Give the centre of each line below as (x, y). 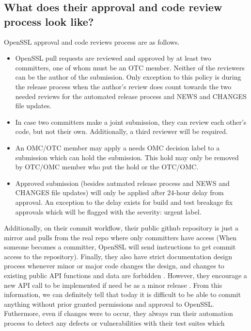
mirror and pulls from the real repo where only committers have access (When (120, 237)
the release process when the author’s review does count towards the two (123, 86)
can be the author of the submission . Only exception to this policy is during (128, 77)
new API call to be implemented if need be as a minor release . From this (113, 285)
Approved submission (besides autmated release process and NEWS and (122, 183)
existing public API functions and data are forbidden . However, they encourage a (125, 275)
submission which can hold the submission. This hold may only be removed (127, 157)
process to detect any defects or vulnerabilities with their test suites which (114, 323)
